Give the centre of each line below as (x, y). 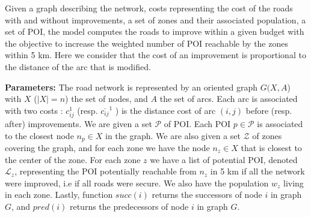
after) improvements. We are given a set (79, 123)
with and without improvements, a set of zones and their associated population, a (155, 19)
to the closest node (39, 135)
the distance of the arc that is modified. (78, 66)
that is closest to (271, 147)
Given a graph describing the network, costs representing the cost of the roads (149, 8)
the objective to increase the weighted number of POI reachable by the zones (146, 43)
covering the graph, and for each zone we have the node (107, 147)
